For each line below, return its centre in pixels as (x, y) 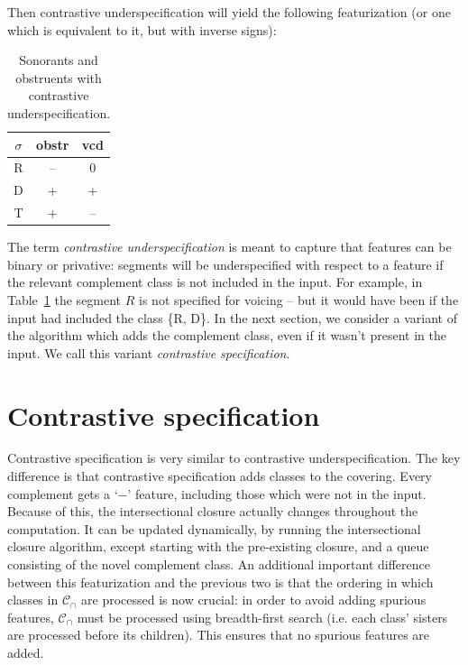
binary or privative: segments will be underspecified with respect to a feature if (225, 264)
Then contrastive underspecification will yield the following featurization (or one (229, 12)
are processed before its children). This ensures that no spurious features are (219, 635)
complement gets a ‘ (63, 493)
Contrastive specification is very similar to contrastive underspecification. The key (234, 458)
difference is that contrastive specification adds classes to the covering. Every (220, 476)
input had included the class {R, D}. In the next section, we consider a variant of (232, 317)
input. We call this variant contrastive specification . (149, 352)
